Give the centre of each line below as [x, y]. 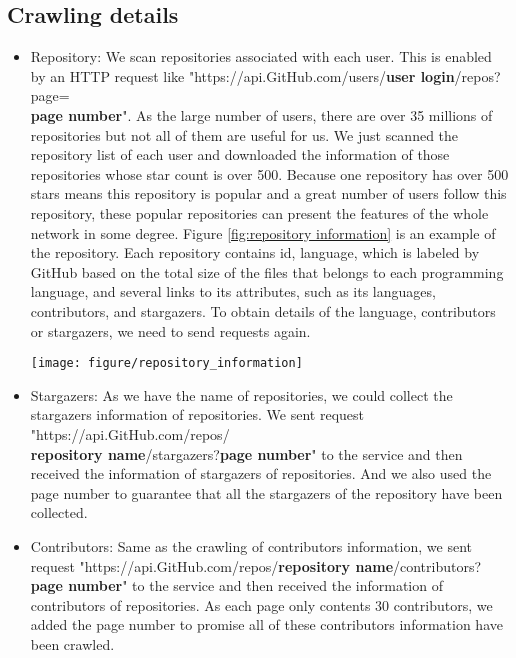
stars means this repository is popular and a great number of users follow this [268, 193]
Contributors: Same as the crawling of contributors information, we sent [251, 545]
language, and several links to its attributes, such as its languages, [233, 291]
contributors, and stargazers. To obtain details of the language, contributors [263, 310]
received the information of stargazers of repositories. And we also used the [261, 473]
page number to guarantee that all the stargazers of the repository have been [266, 492]
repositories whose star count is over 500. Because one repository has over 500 [269, 173]
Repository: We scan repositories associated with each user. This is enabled [261, 56]
